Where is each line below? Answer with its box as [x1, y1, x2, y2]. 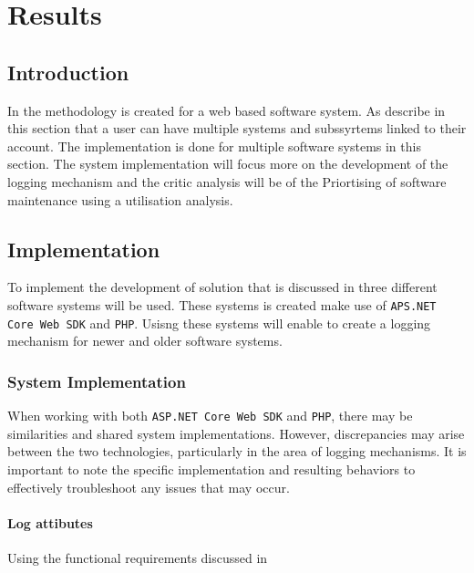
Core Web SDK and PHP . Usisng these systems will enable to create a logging [7, 313, 431, 332]
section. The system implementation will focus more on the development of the [7, 154, 448, 173]
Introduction [7, 57, 129, 86]
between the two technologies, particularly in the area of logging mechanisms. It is [7, 442, 467, 461]
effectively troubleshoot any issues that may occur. [7, 477, 290, 496]
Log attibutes [7, 513, 93, 532]
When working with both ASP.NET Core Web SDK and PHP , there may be [7, 406, 413, 425]
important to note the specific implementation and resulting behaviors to [7, 459, 416, 478]
